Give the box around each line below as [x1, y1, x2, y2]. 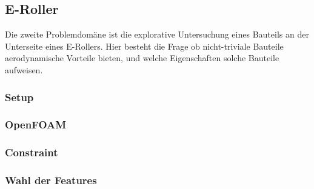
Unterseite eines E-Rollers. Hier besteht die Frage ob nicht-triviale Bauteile [5, 39, 284, 52]
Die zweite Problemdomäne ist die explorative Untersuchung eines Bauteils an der [5, 28, 309, 41]
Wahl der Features [5, 173, 97, 188]
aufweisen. [5, 63, 43, 76]
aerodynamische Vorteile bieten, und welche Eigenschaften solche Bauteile [5, 51, 279, 64]
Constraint [5, 145, 58, 160]
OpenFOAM [5, 117, 67, 132]
